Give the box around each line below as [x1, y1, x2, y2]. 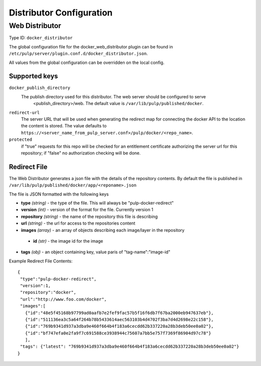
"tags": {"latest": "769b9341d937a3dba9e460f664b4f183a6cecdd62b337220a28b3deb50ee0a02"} [20, 344, 239, 350]
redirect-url [9, 109, 40, 115]
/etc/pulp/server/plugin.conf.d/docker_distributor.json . [9, 51, 148, 57]
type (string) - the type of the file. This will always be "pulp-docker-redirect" [21, 200, 174, 206]
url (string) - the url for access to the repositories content [21, 220, 135, 226]
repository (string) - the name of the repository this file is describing [21, 213, 158, 219]
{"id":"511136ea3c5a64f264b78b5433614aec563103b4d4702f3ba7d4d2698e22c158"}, [25, 317, 214, 322]
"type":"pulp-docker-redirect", [20, 276, 97, 282]
